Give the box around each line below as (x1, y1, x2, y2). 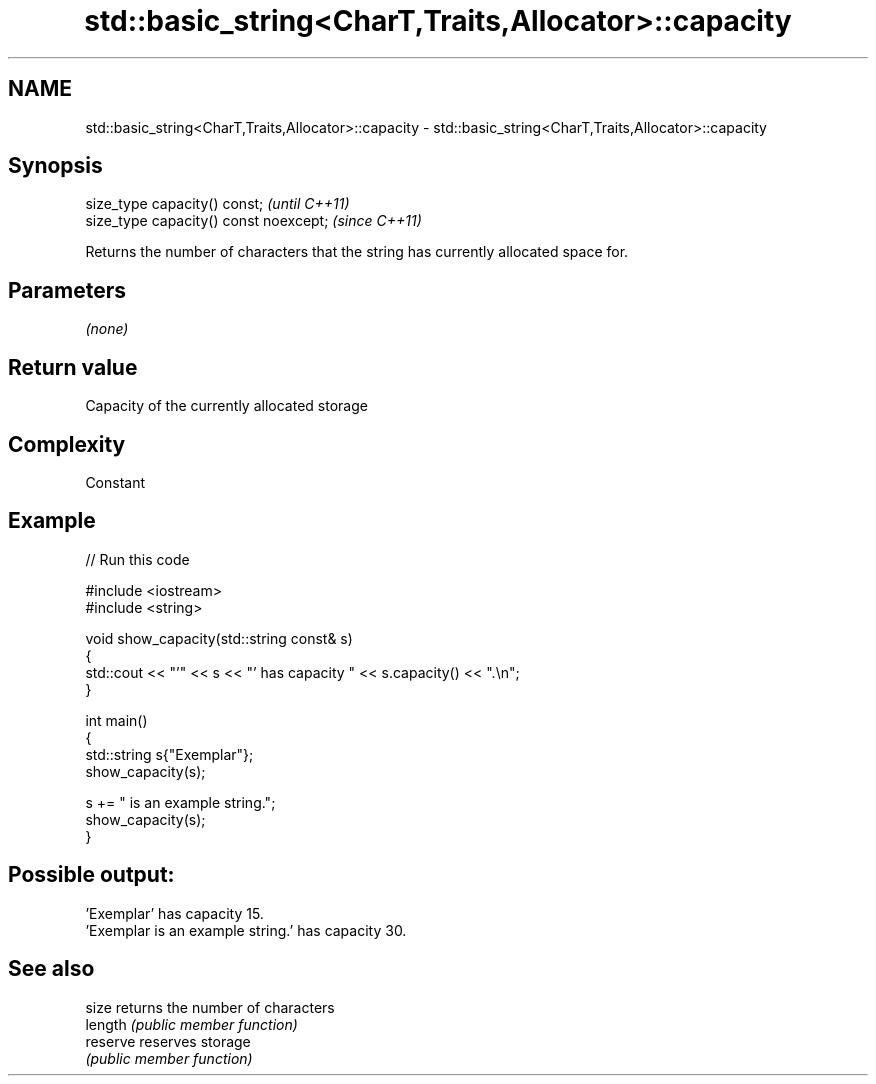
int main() (85, 711, 148, 729)
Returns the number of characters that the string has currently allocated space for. (85, 243, 629, 261)
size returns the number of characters (85, 998, 335, 1016)
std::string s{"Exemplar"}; (85, 745, 254, 763)
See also (8, 956, 95, 982)
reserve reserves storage (85, 1032, 251, 1050)
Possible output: (8, 862, 175, 888)
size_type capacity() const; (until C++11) (85, 195, 350, 213)
